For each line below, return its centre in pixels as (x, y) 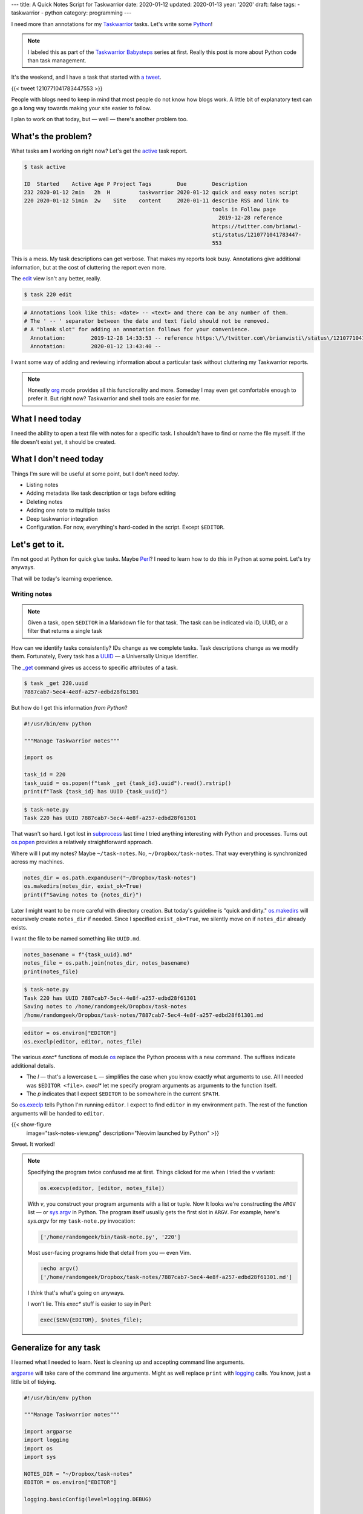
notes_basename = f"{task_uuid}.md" (78, 955)
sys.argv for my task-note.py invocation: (81, 1221)
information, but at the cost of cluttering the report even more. (89, 267)
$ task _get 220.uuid (56, 683)
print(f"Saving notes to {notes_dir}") (83, 894)
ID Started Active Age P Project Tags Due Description (136, 184)
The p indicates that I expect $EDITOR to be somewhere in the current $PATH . (123, 1094)
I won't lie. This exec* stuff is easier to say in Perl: (90, 1304)
